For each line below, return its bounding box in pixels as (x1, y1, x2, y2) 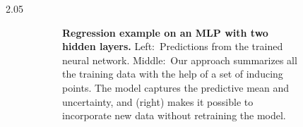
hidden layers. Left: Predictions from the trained (62, 39, 283, 54)
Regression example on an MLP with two (62, 25, 268, 40)
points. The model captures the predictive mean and (62, 80, 290, 95)
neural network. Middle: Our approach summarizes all (62, 52, 297, 67)
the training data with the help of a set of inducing (62, 66, 283, 81)
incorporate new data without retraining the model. (62, 108, 286, 123)
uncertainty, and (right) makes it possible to (62, 94, 254, 109)
